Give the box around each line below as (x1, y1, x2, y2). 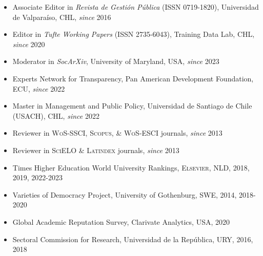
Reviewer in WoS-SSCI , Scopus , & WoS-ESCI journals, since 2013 (12, 127, 222, 138)
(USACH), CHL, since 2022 (12, 110, 99, 121)
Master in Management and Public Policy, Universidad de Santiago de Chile (12, 100, 252, 111)
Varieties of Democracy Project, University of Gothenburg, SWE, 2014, (12, 189, 237, 200)
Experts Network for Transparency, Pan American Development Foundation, (12, 73, 254, 83)
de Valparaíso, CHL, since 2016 (12, 11, 111, 22)
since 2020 (12, 38, 45, 49)
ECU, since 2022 (12, 83, 65, 94)
